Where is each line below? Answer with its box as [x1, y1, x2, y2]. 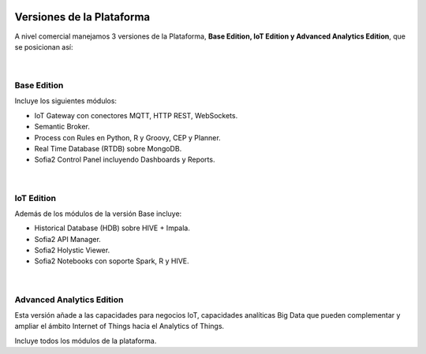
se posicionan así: [14, 42, 74, 51]
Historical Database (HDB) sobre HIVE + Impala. [34, 223, 191, 233]
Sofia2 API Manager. [34, 234, 102, 244]
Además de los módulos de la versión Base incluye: [14, 209, 182, 218]
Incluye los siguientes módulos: [14, 96, 118, 106]
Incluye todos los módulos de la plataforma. [14, 336, 157, 345]
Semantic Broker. [34, 122, 90, 132]
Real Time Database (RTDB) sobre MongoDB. [34, 144, 182, 153]
